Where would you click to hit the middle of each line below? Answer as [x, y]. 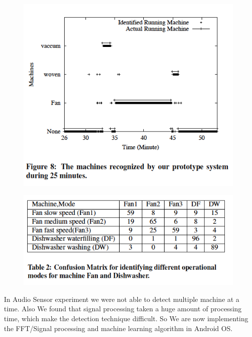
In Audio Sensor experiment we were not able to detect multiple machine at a [122, 299]
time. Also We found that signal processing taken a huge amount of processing [123, 309]
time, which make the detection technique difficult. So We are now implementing [126, 318]
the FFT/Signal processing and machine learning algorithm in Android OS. [118, 328]
